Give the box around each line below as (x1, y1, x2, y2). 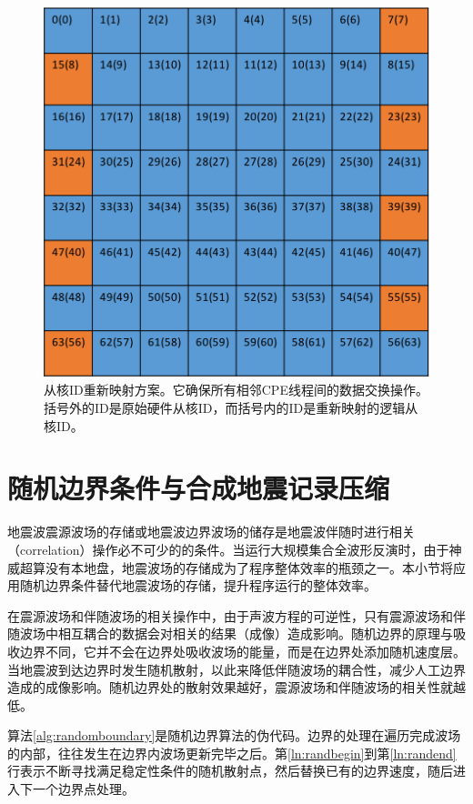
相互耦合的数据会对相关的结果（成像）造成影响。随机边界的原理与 (57, 624, 453, 643)
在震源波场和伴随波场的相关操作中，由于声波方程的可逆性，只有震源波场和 (7, 606, 453, 625)
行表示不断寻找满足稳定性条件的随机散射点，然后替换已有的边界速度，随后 (7, 761, 453, 780)
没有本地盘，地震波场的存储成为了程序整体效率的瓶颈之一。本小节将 (45, 558, 453, 577)
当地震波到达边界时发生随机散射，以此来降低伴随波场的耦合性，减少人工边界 (7, 659, 466, 678)
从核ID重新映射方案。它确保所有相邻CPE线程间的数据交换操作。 (44, 380, 428, 399)
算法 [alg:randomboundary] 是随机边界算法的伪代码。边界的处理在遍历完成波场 (7, 726, 461, 745)
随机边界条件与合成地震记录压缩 (7, 469, 390, 507)
